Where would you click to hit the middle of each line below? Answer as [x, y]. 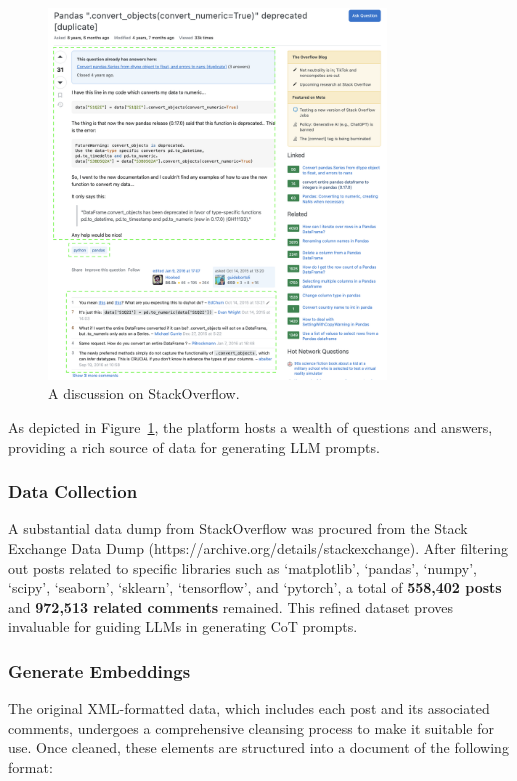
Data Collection [73, 491]
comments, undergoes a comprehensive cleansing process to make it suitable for [251, 727]
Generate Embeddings [99, 670]
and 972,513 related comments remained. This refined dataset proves [230, 606]
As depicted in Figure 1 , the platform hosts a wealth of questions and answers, [250, 427]
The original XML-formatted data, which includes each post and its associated [249, 708]
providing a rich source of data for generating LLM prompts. [194, 446]
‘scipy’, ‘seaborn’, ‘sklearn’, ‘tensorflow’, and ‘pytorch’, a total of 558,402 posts [255, 587]
